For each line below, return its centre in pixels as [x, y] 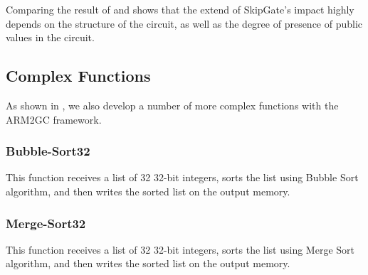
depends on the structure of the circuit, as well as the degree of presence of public [184, 23]
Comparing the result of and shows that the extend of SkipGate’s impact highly [180, 9]
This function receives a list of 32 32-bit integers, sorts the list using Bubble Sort [182, 177]
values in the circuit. [50, 37]
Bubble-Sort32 [48, 151]
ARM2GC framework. [54, 119]
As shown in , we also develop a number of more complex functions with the [172, 105]
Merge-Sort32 [46, 223]
